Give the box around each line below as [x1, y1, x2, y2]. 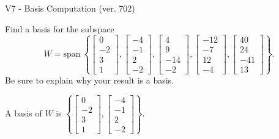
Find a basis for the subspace [5, 22, 114, 35]
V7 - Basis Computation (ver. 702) [5, 2, 135, 14]
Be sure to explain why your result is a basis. [5, 73, 174, 86]
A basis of [5, 107, 42, 119]
